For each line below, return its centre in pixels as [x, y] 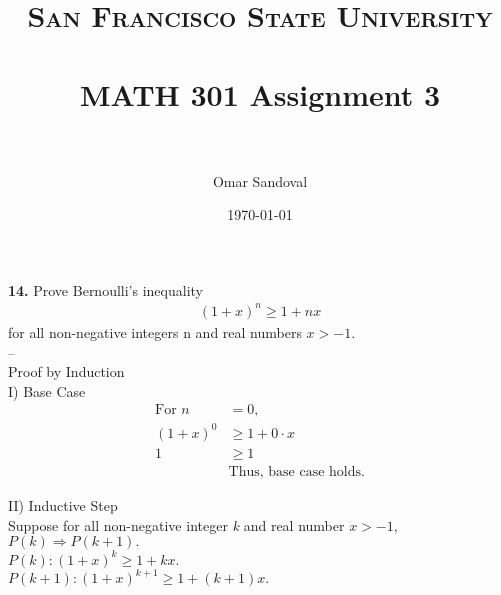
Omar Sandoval [260, 180]
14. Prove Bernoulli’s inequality [105, 289]
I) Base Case [47, 390]
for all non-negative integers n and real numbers [155, 332]
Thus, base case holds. [296, 471]
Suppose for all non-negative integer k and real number [176, 524]
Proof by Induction [66, 371]
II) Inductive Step [63, 505]
